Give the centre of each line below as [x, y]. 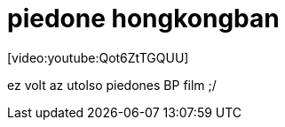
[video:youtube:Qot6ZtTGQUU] [98, 57]
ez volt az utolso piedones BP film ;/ [112, 85]
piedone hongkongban [143, 19]
